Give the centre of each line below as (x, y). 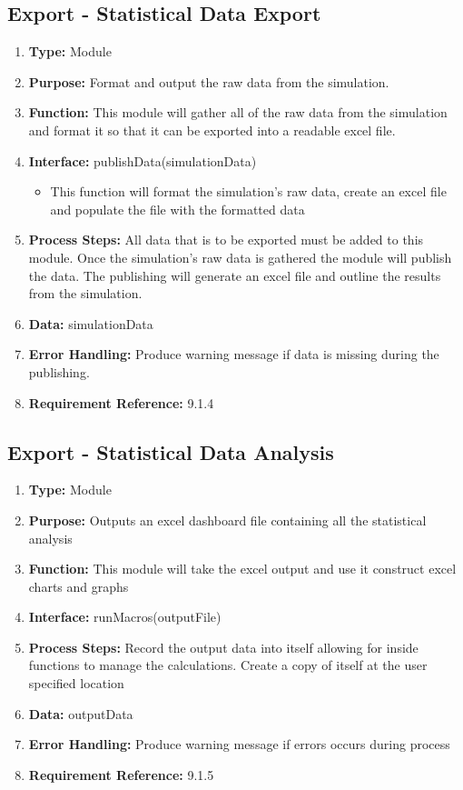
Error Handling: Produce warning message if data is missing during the (234, 354)
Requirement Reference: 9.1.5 (121, 774)
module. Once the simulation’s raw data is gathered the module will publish (240, 257)
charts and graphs (79, 586)
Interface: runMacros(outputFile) (125, 617)
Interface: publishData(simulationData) (143, 160)
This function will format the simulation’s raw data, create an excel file (248, 191)
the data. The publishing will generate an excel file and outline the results (235, 275)
